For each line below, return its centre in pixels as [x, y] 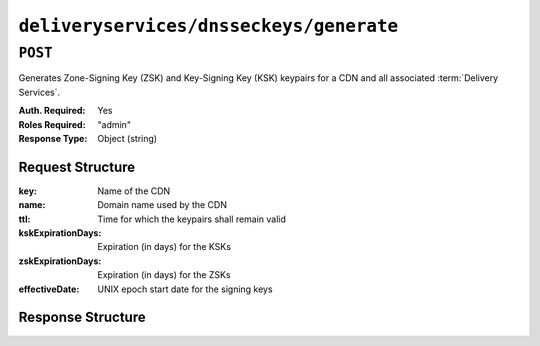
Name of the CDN [134, 191]
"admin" [114, 124]
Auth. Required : [52, 111]
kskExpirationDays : [60, 233]
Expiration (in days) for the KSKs [164, 247]
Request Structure [77, 166]
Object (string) [127, 138]
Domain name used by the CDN [162, 205]
